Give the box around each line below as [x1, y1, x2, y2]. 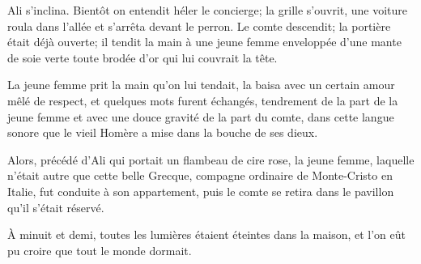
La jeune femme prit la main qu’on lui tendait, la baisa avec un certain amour [7, 76, 395, 93]
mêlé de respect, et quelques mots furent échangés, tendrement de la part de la [7, 92, 398, 109]
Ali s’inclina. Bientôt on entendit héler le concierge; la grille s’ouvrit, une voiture [7, 2, 408, 18]
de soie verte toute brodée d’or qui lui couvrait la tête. [7, 49, 278, 66]
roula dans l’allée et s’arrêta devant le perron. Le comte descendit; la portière [7, 17, 391, 34]
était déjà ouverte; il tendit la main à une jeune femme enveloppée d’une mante [7, 33, 402, 50]
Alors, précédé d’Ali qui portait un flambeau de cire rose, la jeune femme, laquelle [7, 151, 415, 168]
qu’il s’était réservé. [7, 198, 104, 215]
